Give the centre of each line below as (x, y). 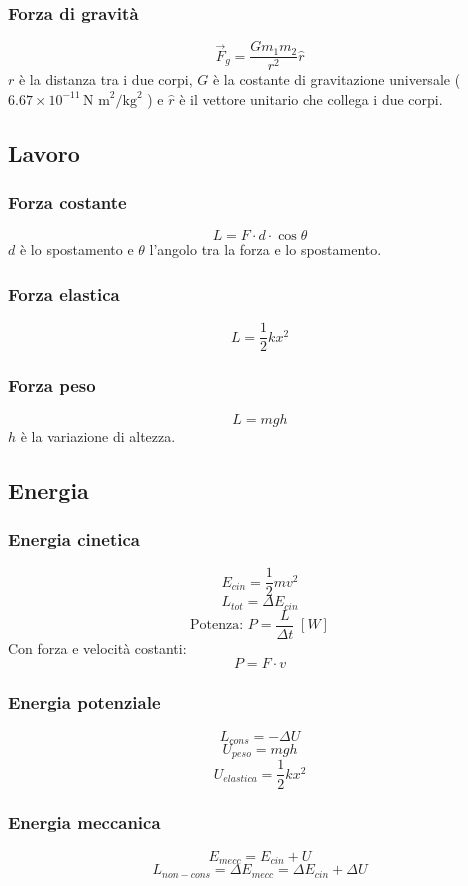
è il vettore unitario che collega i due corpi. (311, 98)
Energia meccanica (84, 822)
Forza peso (52, 385)
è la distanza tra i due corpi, (105, 79)
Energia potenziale (84, 702)
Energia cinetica (74, 538)
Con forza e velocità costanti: (97, 647)
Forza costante (67, 202)
